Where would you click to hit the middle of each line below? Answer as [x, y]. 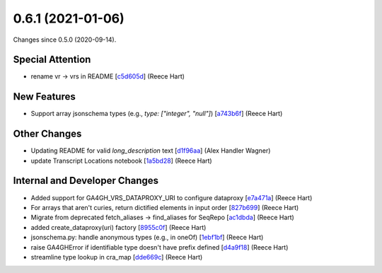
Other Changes [47, 134]
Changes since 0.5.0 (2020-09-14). [65, 40]
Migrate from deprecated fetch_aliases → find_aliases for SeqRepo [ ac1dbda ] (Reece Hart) [163, 217]
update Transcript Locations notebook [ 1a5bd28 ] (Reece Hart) [121, 161]
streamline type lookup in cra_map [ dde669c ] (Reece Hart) [117, 257]
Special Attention [52, 60]
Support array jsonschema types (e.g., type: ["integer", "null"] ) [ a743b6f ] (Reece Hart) [157, 114]
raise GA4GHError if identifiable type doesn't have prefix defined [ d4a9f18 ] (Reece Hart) [160, 247]
